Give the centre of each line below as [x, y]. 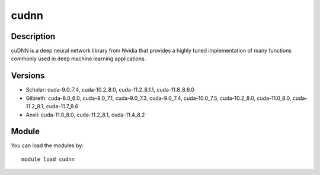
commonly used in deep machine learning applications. [79, 59]
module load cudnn [48, 159]
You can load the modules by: [47, 145]
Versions [28, 76]
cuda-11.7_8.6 [62, 106]
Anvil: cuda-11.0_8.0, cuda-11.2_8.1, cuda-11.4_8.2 [85, 115]
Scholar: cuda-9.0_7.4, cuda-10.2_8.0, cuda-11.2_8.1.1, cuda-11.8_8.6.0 [110, 90]
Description [33, 36]
